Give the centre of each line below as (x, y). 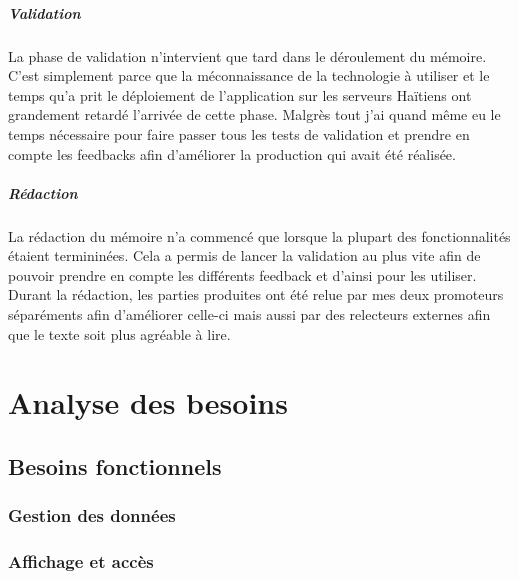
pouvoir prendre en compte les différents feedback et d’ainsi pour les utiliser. (242, 274)
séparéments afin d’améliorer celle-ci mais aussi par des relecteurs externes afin (249, 314)
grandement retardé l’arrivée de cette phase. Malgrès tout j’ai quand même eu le (254, 114)
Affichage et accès (81, 561)
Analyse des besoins (148, 402)
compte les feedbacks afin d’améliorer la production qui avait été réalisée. (232, 153)
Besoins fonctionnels (115, 466)
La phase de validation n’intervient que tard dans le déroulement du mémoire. (247, 55)
